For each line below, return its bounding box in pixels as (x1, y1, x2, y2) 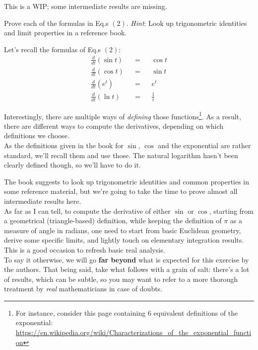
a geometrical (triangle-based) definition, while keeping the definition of (4, 215, 222, 226)
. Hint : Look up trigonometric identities (126, 17, 247, 28)
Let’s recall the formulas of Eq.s (4, 44, 101, 54)
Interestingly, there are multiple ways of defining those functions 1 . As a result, (4, 109, 241, 121)
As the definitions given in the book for (4, 140, 124, 150)
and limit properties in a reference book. (4, 27, 127, 38)
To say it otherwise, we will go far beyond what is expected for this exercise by (4, 254, 249, 264)
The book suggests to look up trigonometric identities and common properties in (4, 176, 250, 186)
